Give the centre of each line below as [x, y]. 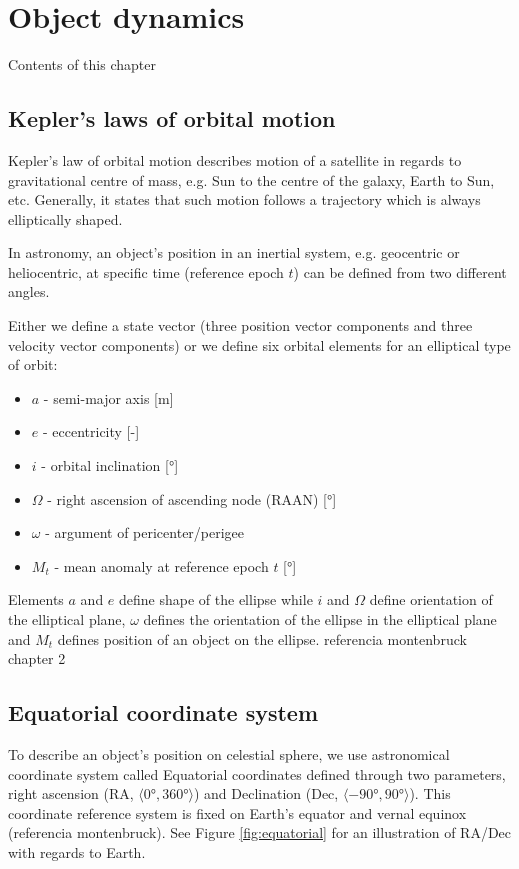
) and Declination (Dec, [266, 793]
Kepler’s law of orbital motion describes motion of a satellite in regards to [235, 159]
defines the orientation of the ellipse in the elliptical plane [320, 619]
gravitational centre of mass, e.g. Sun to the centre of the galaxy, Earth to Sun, [251, 179]
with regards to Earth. [77, 851]
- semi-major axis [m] [108, 397]
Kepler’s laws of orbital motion [172, 118]
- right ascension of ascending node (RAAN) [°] [192, 498]
